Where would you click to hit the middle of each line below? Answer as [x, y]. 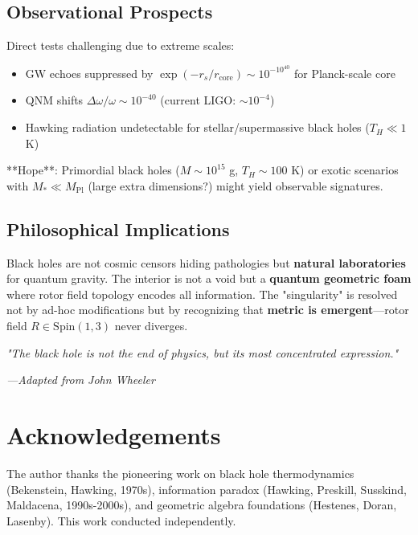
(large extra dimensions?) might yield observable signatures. [236, 185]
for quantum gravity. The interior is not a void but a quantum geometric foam [209, 278]
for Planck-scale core [344, 73]
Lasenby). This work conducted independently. [121, 520]
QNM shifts [54, 100]
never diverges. [151, 325]
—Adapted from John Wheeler [81, 380]
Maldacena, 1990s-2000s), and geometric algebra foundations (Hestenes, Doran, [202, 505]
